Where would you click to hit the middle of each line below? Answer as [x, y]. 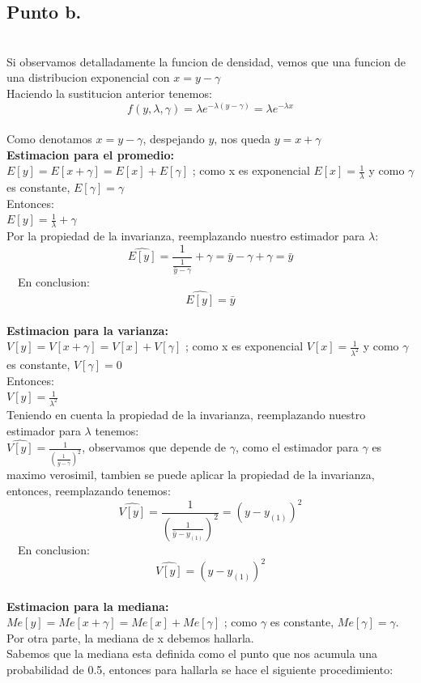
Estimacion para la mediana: [88, 606]
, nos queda [242, 139]
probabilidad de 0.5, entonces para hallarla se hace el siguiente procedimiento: [200, 670]
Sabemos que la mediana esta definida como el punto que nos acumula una [192, 653]
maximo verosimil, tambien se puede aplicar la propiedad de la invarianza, [191, 475]
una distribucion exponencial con [88, 77]
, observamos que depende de [154, 447]
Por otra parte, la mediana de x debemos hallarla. [130, 637]
